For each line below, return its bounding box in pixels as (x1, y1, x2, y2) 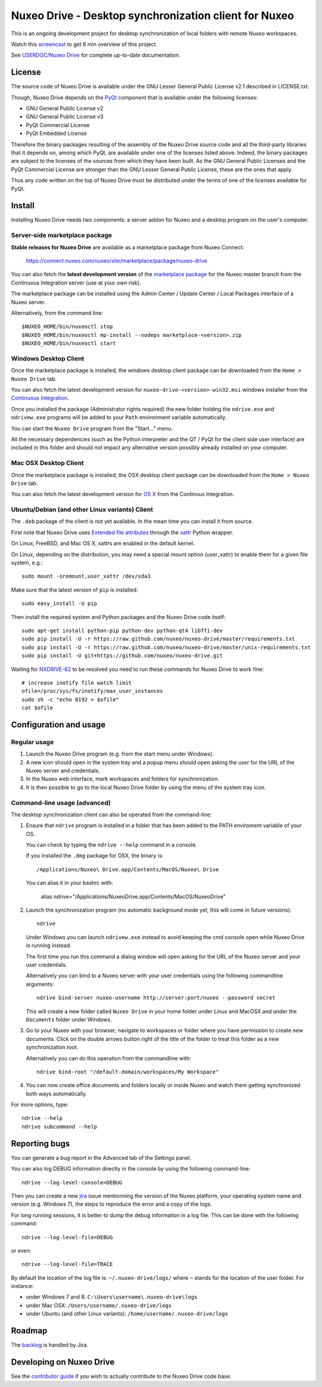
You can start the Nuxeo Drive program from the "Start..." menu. (11, 425, 173, 432)
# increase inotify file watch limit (21, 679, 132, 686)
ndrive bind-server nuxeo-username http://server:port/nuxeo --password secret (36, 995, 275, 1001)
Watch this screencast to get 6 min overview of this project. (11, 41, 157, 48)
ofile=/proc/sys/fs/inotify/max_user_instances (21, 688, 163, 695)
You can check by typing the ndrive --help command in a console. (26, 841, 197, 849)
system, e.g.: (11, 559, 43, 566)
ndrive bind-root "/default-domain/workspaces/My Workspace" (36, 1068, 219, 1075)
